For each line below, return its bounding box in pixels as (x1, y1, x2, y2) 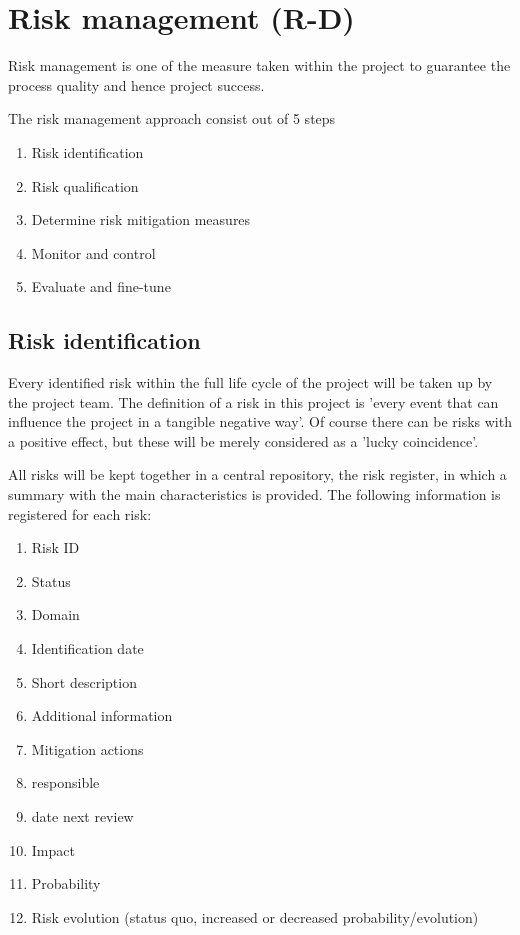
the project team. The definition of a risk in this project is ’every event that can (8, 391, 499, 412)
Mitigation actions (31, 738, 144, 759)
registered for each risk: (8, 503, 152, 524)
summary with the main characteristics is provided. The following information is (8, 484, 501, 505)
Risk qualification (31, 175, 139, 196)
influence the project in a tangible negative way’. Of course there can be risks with (8, 411, 512, 432)
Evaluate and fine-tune (31, 276, 171, 297)
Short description (31, 671, 137, 692)
